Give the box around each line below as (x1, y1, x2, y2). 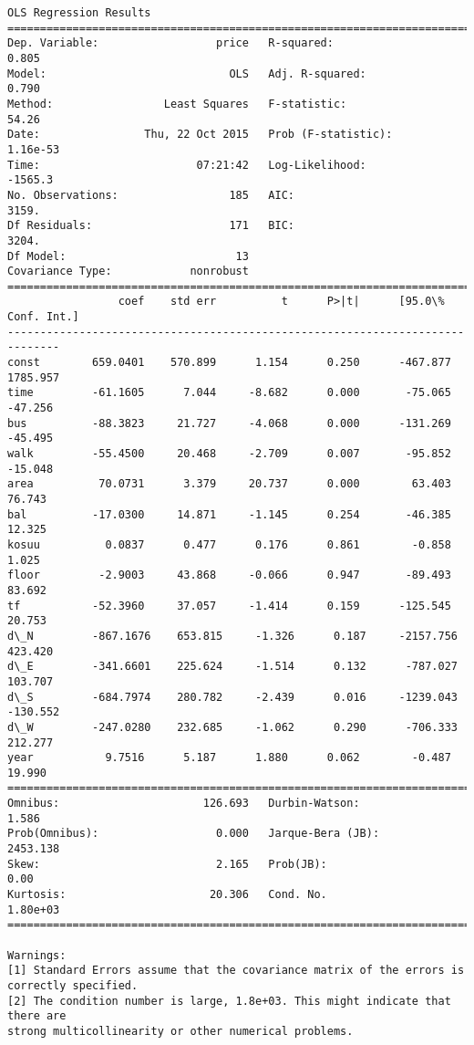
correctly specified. (7, 979, 139, 992)
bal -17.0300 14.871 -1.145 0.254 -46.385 (7, 507, 451, 521)
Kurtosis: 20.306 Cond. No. (7, 888, 327, 902)
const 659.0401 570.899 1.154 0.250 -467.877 (7, 356, 451, 370)
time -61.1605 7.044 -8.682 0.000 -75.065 (7, 386, 451, 400)
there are (7, 1009, 67, 1023)
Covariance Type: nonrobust (7, 265, 249, 278)
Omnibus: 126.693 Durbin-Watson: (7, 797, 360, 810)
